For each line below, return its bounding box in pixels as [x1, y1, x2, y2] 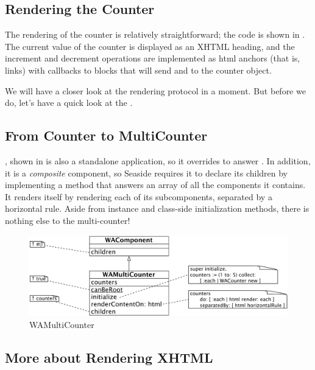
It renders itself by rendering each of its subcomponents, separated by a [5, 190, 272, 203]
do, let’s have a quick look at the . [5, 96, 133, 109]
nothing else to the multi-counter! [5, 214, 130, 226]
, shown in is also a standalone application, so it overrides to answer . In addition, [5, 154, 311, 167]
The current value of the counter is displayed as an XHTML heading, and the [5, 40, 295, 52]
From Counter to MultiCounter [5, 126, 208, 145]
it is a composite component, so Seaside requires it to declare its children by [5, 166, 288, 179]
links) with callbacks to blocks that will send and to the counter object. [5, 63, 272, 76]
